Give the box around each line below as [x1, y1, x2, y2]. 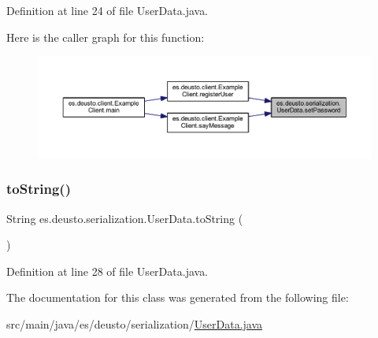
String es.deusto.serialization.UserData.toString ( [6, 210, 243, 226]
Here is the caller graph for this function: [6, 28, 205, 45]
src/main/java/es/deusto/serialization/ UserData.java [6, 315, 263, 332]
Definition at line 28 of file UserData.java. [6, 262, 209, 279]
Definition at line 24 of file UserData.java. [6, 2, 209, 18]
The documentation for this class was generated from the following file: [6, 289, 349, 306]
